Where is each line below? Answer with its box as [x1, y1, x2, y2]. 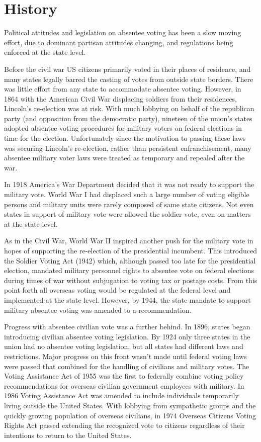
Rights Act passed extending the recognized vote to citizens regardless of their [4, 420, 245, 430]
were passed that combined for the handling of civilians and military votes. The [4, 361, 249, 371]
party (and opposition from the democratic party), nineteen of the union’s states [4, 113, 252, 123]
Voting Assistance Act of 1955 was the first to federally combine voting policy [4, 371, 244, 381]
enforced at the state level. [4, 47, 86, 57]
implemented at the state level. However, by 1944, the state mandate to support [4, 294, 251, 305]
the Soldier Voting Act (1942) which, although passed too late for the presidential [4, 255, 256, 266]
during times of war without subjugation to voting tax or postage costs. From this [4, 275, 257, 285]
